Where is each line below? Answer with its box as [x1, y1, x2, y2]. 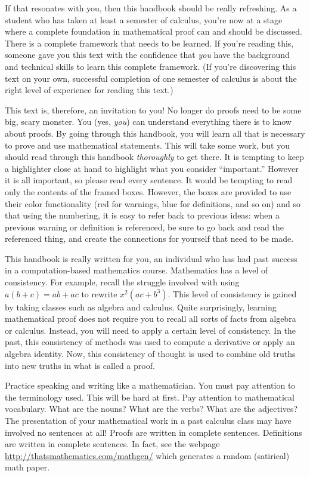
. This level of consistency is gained [168, 287, 297, 300]
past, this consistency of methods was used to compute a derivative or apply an [5, 336, 295, 348]
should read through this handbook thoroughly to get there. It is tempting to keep [5, 150, 304, 163]
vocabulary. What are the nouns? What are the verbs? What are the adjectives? [5, 402, 298, 415]
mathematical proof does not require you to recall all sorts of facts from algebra [5, 312, 296, 325]
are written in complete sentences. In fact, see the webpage [5, 438, 220, 450]
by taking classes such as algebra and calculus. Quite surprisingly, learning [5, 300, 277, 313]
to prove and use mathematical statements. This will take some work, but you [5, 139, 290, 151]
